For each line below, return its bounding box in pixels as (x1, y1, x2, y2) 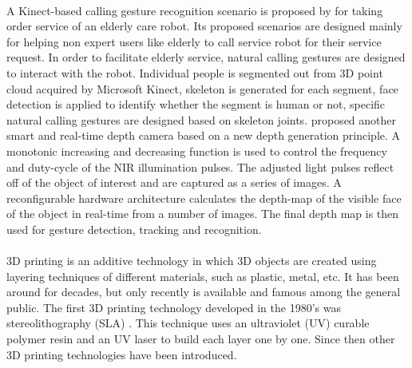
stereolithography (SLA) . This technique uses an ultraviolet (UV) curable (6, 315, 370, 331)
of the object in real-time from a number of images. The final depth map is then (6, 205, 399, 222)
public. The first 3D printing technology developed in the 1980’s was (6, 299, 341, 315)
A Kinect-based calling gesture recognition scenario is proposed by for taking (6, 2, 383, 18)
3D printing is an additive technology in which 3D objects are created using (6, 252, 377, 269)
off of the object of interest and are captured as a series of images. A (6, 174, 342, 191)
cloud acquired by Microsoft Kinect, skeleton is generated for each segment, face (6, 80, 398, 97)
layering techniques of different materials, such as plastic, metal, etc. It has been (6, 267, 399, 284)
